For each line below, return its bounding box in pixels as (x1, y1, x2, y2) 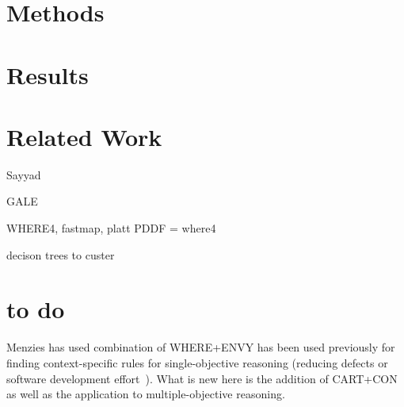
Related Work (6, 120, 162, 152)
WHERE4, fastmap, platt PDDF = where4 (6, 220, 216, 236)
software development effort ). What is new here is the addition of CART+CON (6, 370, 398, 386)
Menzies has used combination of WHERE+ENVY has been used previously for (6, 339, 395, 355)
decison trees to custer (6, 246, 115, 263)
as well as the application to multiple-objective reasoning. (6, 386, 285, 402)
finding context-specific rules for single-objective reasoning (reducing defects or (6, 354, 388, 371)
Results (6, 58, 89, 90)
